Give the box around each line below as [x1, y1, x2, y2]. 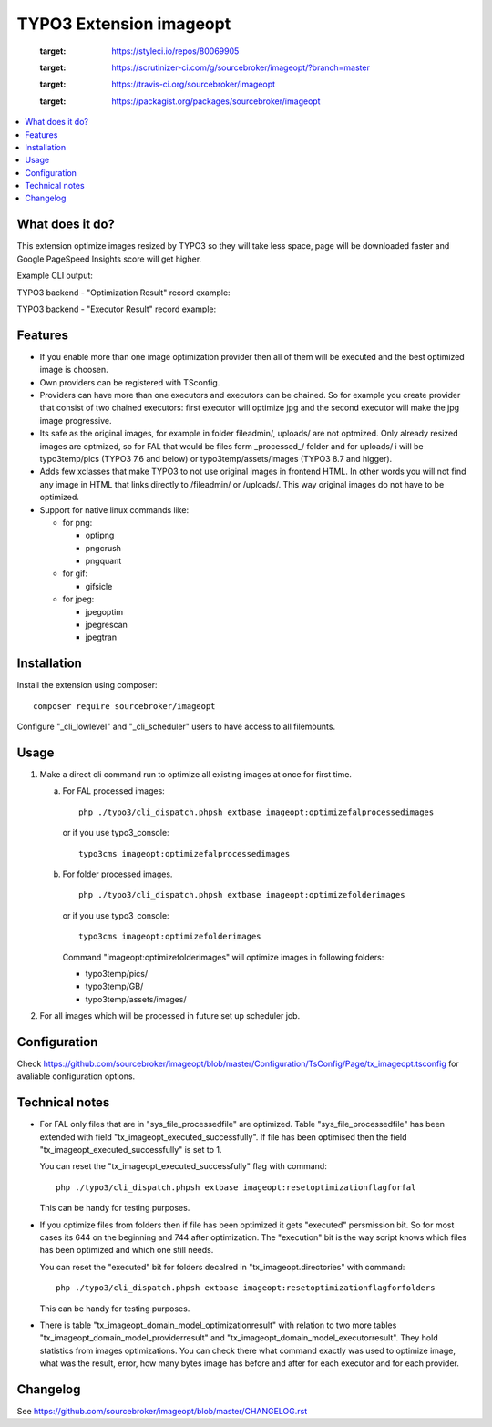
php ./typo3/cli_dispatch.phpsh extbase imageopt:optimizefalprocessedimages [78, 806, 435, 817]
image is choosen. [39, 364, 108, 375]
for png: [62, 517, 93, 528]
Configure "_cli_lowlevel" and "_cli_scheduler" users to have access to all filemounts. [16, 721, 336, 733]
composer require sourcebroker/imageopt [33, 701, 216, 711]
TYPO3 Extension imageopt [16, 14, 231, 34]
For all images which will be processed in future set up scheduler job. [39, 1011, 301, 1021]
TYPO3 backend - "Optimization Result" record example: [16, 287, 231, 298]
